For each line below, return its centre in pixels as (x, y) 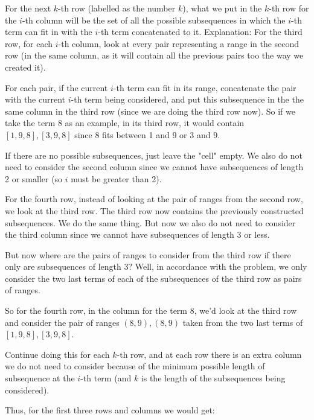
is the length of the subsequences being (213, 378)
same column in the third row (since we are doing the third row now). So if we (150, 111)
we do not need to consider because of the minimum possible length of (135, 366)
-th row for (289, 8)
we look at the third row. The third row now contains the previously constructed (154, 210)
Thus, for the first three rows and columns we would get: (110, 410)
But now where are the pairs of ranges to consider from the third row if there (148, 254)
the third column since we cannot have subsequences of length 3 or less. (137, 234)
